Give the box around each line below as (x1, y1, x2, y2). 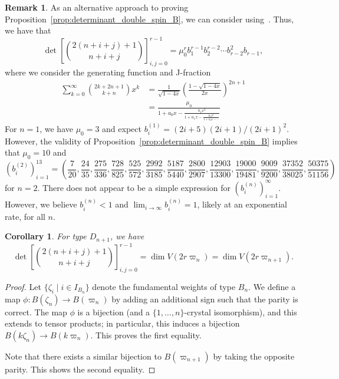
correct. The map (5, 305, 67, 318)
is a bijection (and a (77, 305, 150, 318)
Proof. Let (5, 280, 41, 292)
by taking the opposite (213, 350, 295, 362)
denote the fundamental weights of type (92, 280, 236, 292)
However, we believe (5, 198, 77, 210)
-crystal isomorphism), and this (184, 305, 297, 318)
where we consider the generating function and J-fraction (5, 66, 211, 78)
